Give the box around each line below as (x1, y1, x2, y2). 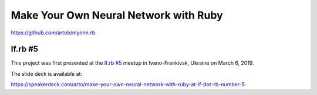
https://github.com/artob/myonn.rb (11, 29, 96, 36)
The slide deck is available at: (11, 70, 82, 77)
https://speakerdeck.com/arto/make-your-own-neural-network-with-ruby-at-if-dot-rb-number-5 (11, 81, 245, 88)
